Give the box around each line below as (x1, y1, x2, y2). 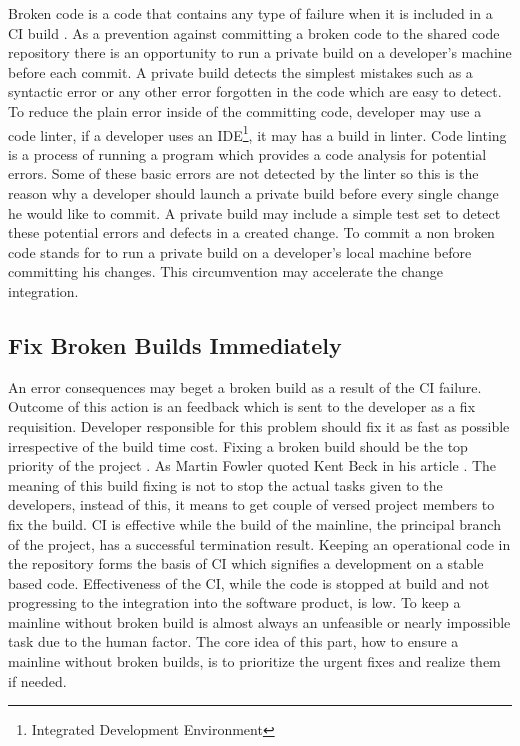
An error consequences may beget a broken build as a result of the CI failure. (8, 376, 482, 397)
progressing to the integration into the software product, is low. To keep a (8, 592, 461, 613)
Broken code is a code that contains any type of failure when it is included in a (8, 3, 493, 23)
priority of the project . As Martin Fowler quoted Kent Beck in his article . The (8, 455, 497, 476)
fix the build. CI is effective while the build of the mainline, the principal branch (8, 513, 501, 534)
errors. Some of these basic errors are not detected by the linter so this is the (8, 163, 479, 184)
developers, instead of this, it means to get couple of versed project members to (8, 494, 495, 515)
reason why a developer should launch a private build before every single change (8, 183, 499, 203)
